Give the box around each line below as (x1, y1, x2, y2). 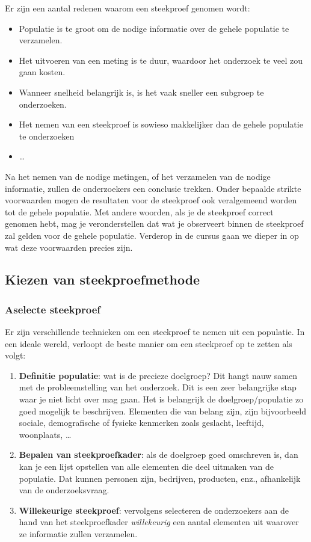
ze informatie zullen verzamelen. (19, 528, 138, 540)
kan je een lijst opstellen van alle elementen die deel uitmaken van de (19, 460, 274, 473)
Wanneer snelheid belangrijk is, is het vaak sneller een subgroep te (19, 85, 264, 98)
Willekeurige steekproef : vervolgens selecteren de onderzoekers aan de (19, 504, 289, 516)
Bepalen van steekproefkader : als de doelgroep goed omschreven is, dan (19, 448, 298, 461)
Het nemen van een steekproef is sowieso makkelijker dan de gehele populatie (19, 118, 303, 131)
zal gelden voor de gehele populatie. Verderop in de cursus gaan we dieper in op (5, 229, 299, 241)
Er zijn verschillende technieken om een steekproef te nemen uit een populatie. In (5, 325, 305, 338)
